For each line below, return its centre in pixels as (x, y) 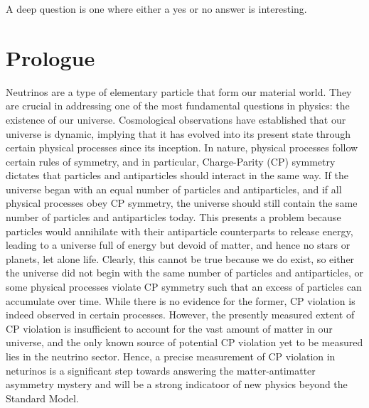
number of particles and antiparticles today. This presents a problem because (173, 217)
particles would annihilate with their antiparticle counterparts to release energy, (180, 231)
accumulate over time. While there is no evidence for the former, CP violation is (181, 300)
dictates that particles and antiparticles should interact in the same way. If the (177, 175)
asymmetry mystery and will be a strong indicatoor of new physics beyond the (177, 384)
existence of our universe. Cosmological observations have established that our (176, 119)
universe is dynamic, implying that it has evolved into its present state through (178, 133)
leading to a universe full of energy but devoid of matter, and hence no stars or (178, 245)
